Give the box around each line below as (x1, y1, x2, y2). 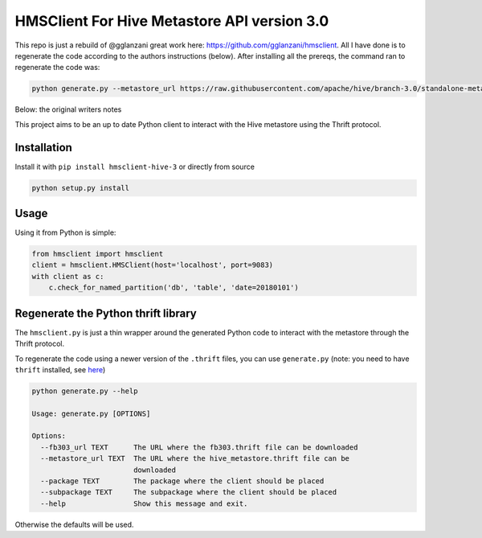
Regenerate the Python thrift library (14, 306, 197, 320)
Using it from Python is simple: (14, 228, 116, 237)
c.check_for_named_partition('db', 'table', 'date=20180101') (48, 283, 299, 293)
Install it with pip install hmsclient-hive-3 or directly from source (14, 162, 255, 171)
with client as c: (31, 272, 104, 281)
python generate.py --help (31, 386, 138, 396)
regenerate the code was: (14, 63, 100, 72)
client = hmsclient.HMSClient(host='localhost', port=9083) (31, 261, 274, 269)
